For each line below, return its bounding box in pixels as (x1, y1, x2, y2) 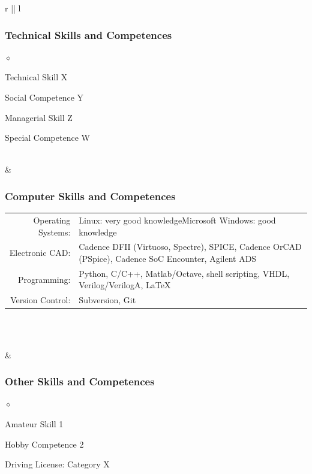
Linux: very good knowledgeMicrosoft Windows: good (79, 213, 276, 226)
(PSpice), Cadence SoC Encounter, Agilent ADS (79, 252, 257, 264)
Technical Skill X (5, 71, 68, 83)
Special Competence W (5, 131, 90, 144)
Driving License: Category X (5, 458, 110, 470)
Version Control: (10, 294, 71, 306)
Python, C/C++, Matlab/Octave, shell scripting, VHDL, (79, 267, 290, 279)
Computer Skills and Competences (5, 188, 176, 203)
